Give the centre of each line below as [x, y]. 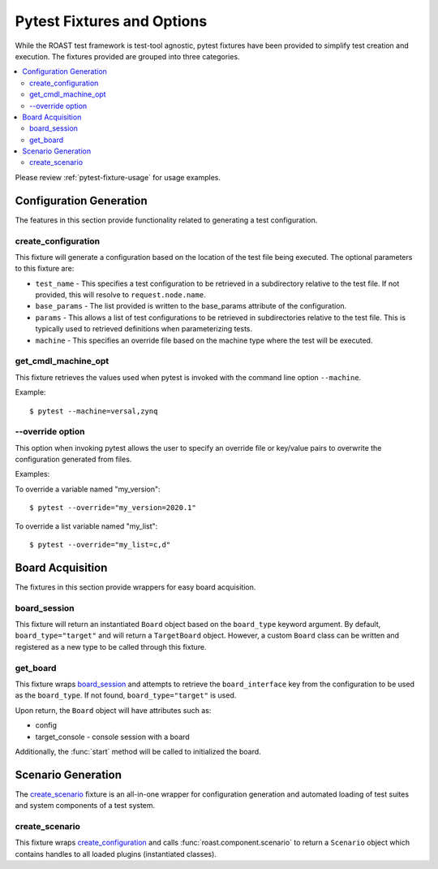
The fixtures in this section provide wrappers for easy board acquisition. [135, 587]
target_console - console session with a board [112, 737]
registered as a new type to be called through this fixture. [111, 646]
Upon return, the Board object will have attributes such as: [113, 710]
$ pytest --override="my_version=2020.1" [113, 508]
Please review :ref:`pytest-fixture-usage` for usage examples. [118, 177]
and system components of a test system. [85, 806]
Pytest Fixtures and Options [111, 21]
